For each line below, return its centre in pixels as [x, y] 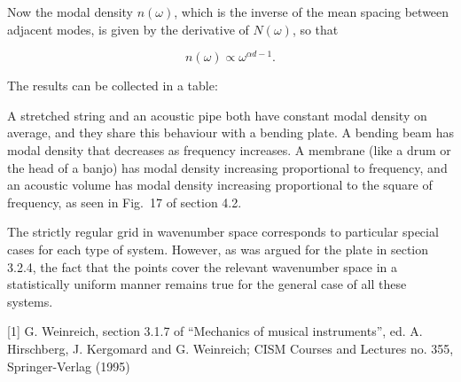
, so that [315, 29]
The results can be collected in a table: [113, 86]
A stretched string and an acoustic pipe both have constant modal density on [217, 115]
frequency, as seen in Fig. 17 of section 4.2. [125, 202]
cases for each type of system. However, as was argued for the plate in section [218, 249]
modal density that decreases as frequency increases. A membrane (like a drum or [229, 150]
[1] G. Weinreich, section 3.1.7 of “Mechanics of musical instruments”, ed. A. [215, 331]
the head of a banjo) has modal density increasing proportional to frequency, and [227, 167]
